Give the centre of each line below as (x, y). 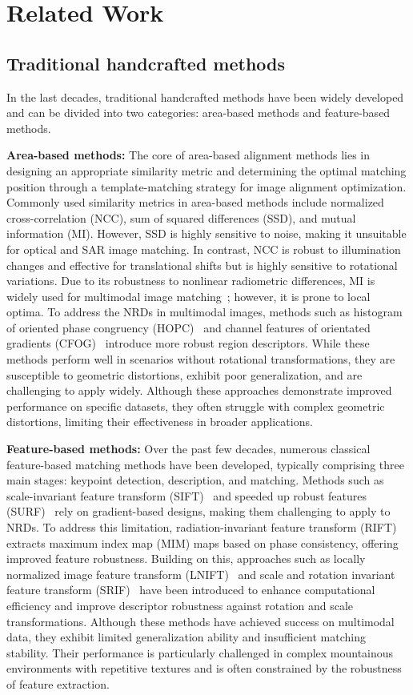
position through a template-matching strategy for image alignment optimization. (206, 186)
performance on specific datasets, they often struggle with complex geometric (196, 406)
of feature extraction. (58, 683)
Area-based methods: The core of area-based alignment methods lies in (188, 155)
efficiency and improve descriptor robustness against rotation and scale (180, 605)
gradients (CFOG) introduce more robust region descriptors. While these (188, 343)
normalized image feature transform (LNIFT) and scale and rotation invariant (201, 574)
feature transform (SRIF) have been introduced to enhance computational (191, 590)
